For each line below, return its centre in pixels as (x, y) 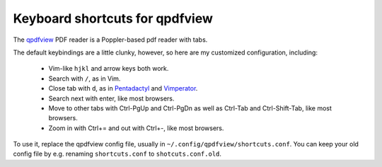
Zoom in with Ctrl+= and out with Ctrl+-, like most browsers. (136, 128)
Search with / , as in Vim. (85, 79)
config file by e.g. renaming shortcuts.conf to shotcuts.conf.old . (117, 154)
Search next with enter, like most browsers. (111, 98)
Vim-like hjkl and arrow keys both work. (109, 69)
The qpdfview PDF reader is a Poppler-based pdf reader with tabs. (110, 40)
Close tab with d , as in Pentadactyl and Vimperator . (123, 88)
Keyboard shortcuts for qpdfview (113, 18)
